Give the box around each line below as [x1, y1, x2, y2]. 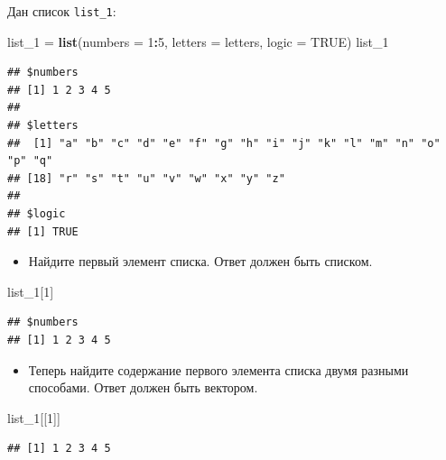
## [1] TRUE [7, 225, 79, 238]
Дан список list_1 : [7, 2, 116, 20]
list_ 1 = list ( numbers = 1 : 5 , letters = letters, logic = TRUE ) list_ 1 [7, 32, 389, 51]
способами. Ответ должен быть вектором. [28, 378, 258, 397]
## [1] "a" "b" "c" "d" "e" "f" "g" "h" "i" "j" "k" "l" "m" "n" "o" [7, 136, 441, 150]
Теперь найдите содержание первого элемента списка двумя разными [28, 360, 409, 379]
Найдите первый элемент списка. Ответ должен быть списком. [28, 252, 373, 271]
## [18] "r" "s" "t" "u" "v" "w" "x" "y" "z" [7, 171, 285, 185]
